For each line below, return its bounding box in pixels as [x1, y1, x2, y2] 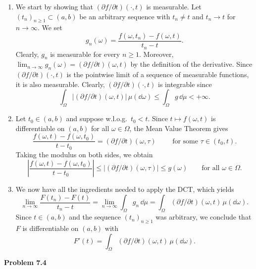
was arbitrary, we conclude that [155, 212, 252, 222]
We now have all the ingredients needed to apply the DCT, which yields [15, 184, 234, 194]
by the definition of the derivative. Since [130, 59, 253, 69]
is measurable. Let [146, 1, 202, 11]
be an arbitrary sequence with [79, 11, 170, 21]
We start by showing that [15, 1, 93, 11]
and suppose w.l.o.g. [66, 113, 127, 124]
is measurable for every [50, 48, 120, 59]
